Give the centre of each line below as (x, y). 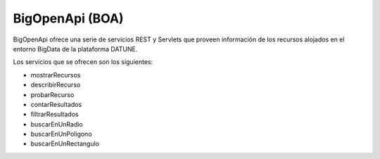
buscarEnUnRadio (57, 124)
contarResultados (56, 104)
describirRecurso (56, 85)
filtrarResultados (55, 114)
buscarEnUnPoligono (61, 134)
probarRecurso (52, 94)
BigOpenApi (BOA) (68, 18)
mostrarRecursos (56, 75)
